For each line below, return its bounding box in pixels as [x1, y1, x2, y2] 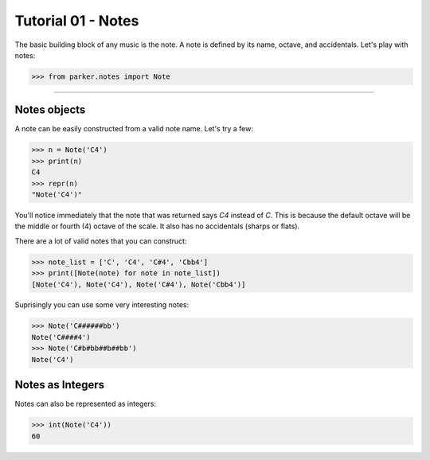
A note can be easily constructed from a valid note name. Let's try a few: [14, 124, 254, 134]
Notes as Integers [14, 378, 105, 392]
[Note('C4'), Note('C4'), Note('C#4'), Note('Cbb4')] [31, 279, 246, 289]
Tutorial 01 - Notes [14, 12, 139, 29]
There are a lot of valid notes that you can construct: [14, 236, 187, 246]
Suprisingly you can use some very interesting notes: [14, 300, 190, 310]
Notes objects [14, 103, 86, 117]
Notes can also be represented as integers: [14, 399, 157, 409]
